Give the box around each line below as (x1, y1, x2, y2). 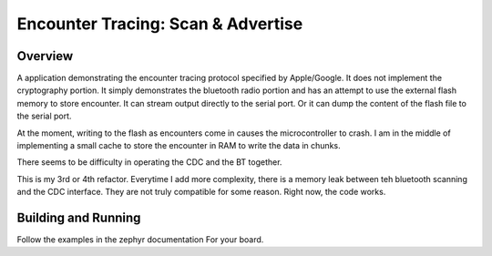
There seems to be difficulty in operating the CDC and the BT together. (16, 157, 282, 168)
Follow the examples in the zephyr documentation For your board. (16, 234, 264, 245)
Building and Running (16, 210, 141, 225)
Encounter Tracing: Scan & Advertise (16, 14, 303, 34)
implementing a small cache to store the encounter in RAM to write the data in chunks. (16, 140, 341, 151)
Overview (16, 48, 74, 64)
